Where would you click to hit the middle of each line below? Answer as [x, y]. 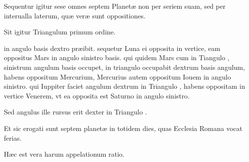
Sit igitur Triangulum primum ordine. [60, 32]
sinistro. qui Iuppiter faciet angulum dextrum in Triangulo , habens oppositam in [124, 86]
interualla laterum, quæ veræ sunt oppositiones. [75, 15]
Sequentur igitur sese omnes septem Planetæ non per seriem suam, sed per [115, 6]
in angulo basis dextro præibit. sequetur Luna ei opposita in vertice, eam [112, 48]
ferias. [13, 138]
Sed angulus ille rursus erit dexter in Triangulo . [76, 112]
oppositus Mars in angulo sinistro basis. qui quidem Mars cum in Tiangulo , [117, 57]
